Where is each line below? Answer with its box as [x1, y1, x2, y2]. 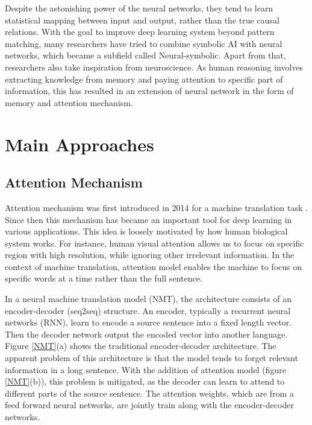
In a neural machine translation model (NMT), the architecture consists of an [5, 292, 292, 305]
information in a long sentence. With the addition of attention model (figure [5, 363, 286, 376]
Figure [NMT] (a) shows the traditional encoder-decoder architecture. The [5, 339, 276, 352]
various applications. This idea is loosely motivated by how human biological [5, 225, 288, 238]
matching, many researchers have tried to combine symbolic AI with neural [5, 37, 282, 49]
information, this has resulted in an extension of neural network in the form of [5, 84, 294, 97]
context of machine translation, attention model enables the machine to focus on [5, 260, 302, 272]
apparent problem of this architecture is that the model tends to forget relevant [5, 351, 298, 364]
